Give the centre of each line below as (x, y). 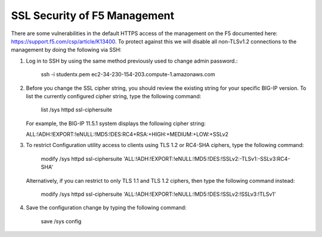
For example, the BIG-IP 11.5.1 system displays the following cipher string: (116, 123)
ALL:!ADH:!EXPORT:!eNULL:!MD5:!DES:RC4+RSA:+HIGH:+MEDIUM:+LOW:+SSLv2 (127, 135)
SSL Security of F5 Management (93, 15)
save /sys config (61, 221)
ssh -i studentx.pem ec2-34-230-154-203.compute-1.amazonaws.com (128, 74)
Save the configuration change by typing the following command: (106, 208)
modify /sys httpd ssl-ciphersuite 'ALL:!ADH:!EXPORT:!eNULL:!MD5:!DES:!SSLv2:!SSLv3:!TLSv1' (158, 194)
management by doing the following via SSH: (66, 50)
